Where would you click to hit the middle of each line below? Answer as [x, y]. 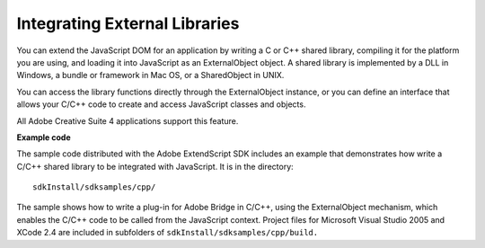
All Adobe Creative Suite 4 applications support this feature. [128, 120]
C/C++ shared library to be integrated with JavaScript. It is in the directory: [155, 166]
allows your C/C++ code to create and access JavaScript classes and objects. [161, 104]
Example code [44, 137]
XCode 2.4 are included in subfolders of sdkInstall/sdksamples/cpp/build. [168, 233]
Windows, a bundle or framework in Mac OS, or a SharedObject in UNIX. [150, 75]
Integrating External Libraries [128, 23]
